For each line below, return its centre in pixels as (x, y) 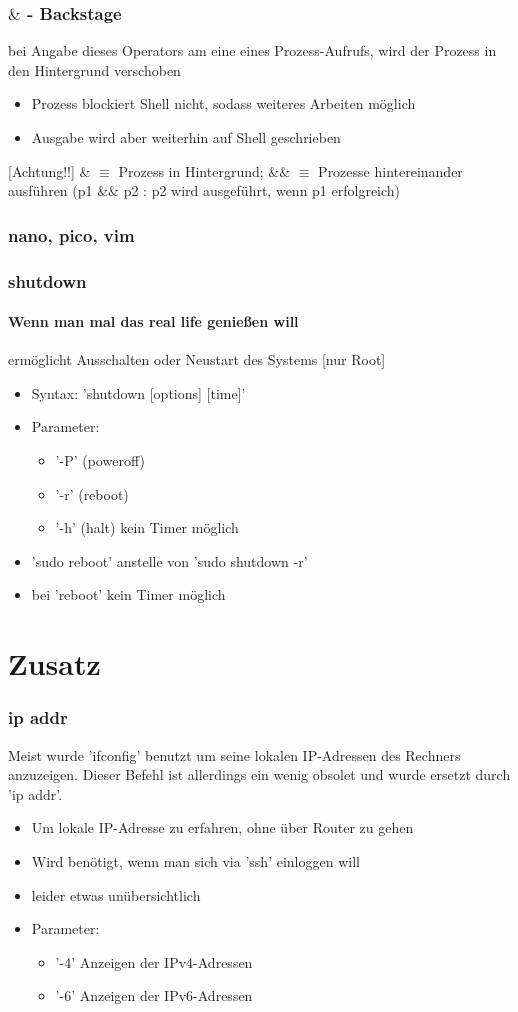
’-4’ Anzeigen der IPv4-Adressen (154, 961)
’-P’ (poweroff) (100, 460)
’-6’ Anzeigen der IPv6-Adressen (154, 995)
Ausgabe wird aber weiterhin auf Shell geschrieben (186, 137)
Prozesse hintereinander (390, 170)
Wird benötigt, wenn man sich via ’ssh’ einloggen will (195, 860)
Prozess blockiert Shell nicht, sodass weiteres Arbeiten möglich (223, 103)
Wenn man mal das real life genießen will (153, 321)
